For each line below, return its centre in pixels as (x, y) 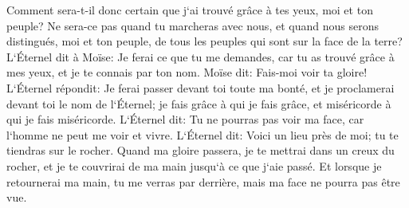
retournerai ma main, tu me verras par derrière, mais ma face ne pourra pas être (203, 181)
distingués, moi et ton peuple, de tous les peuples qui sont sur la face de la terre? (204, 41)
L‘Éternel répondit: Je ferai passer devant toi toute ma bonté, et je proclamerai (201, 87)
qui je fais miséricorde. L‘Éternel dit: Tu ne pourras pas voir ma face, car (185, 119)
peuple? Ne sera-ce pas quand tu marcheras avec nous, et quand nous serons (193, 25)
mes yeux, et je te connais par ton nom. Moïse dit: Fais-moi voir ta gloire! (187, 72)
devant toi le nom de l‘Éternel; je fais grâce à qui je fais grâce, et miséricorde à (199, 103)
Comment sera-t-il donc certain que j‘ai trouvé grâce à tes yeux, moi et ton (190, 10)
